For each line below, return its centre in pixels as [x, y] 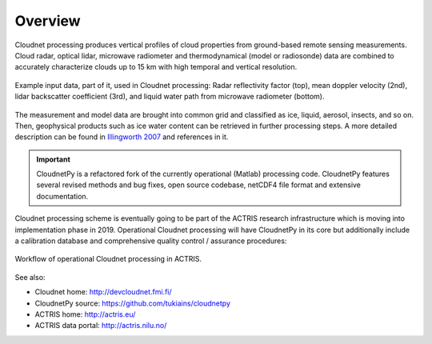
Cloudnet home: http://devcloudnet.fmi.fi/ [103, 292]
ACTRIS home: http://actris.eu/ [85, 314]
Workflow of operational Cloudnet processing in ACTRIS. [108, 259]
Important [54, 159]
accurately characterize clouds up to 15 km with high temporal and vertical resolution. [156, 67]
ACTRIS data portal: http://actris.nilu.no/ [101, 326]
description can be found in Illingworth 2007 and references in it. [122, 137]
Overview [48, 21]
